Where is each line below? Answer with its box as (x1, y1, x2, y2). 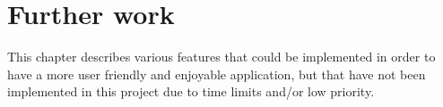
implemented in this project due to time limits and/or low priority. (7, 82, 375, 101)
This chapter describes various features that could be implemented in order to (7, 47, 436, 66)
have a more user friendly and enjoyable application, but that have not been (7, 64, 426, 83)
